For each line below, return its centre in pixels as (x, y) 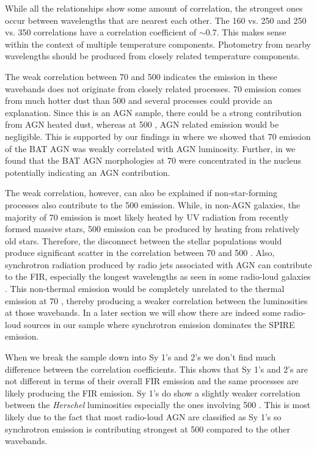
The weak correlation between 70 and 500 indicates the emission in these (141, 76)
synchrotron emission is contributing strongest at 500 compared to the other (148, 429)
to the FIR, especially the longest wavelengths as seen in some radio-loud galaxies (158, 276)
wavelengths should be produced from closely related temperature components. (153, 56)
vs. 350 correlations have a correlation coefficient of (101, 32)
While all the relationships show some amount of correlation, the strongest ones (154, 8)
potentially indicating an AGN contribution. (88, 172)
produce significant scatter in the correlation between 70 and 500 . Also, (140, 253)
